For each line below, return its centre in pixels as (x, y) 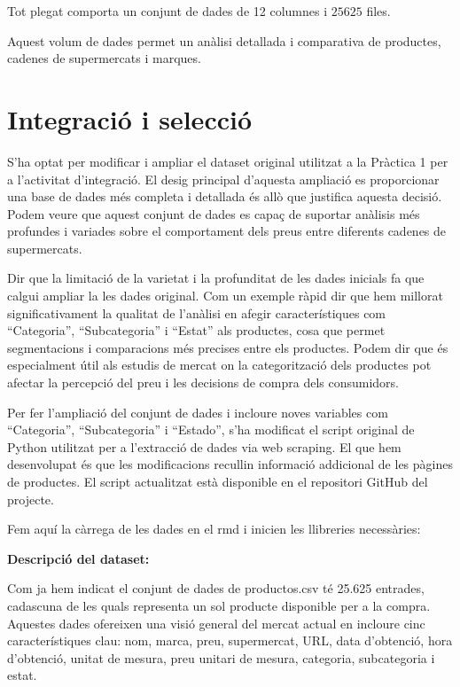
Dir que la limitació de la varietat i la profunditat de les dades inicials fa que (216, 278)
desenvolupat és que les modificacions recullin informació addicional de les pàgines (230, 464)
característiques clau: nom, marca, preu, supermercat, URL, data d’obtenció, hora (230, 640)
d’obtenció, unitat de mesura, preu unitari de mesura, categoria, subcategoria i (221, 657)
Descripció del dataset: (78, 558)
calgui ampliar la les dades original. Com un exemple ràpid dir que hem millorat (225, 296)
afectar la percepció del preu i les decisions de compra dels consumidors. (203, 383)
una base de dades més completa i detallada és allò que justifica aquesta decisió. (225, 196)
